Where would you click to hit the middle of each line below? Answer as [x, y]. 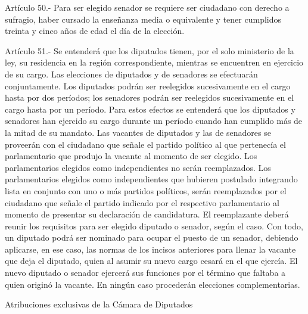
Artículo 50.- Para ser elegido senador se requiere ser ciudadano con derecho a [147, 7]
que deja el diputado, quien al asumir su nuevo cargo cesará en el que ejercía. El [151, 261]
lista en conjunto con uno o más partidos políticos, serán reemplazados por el [146, 190]
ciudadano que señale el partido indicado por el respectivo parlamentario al [142, 202]
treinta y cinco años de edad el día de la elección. [95, 31]
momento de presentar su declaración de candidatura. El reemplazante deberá [147, 214]
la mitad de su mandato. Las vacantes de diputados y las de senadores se [138, 132]
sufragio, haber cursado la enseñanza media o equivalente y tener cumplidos [143, 19]
